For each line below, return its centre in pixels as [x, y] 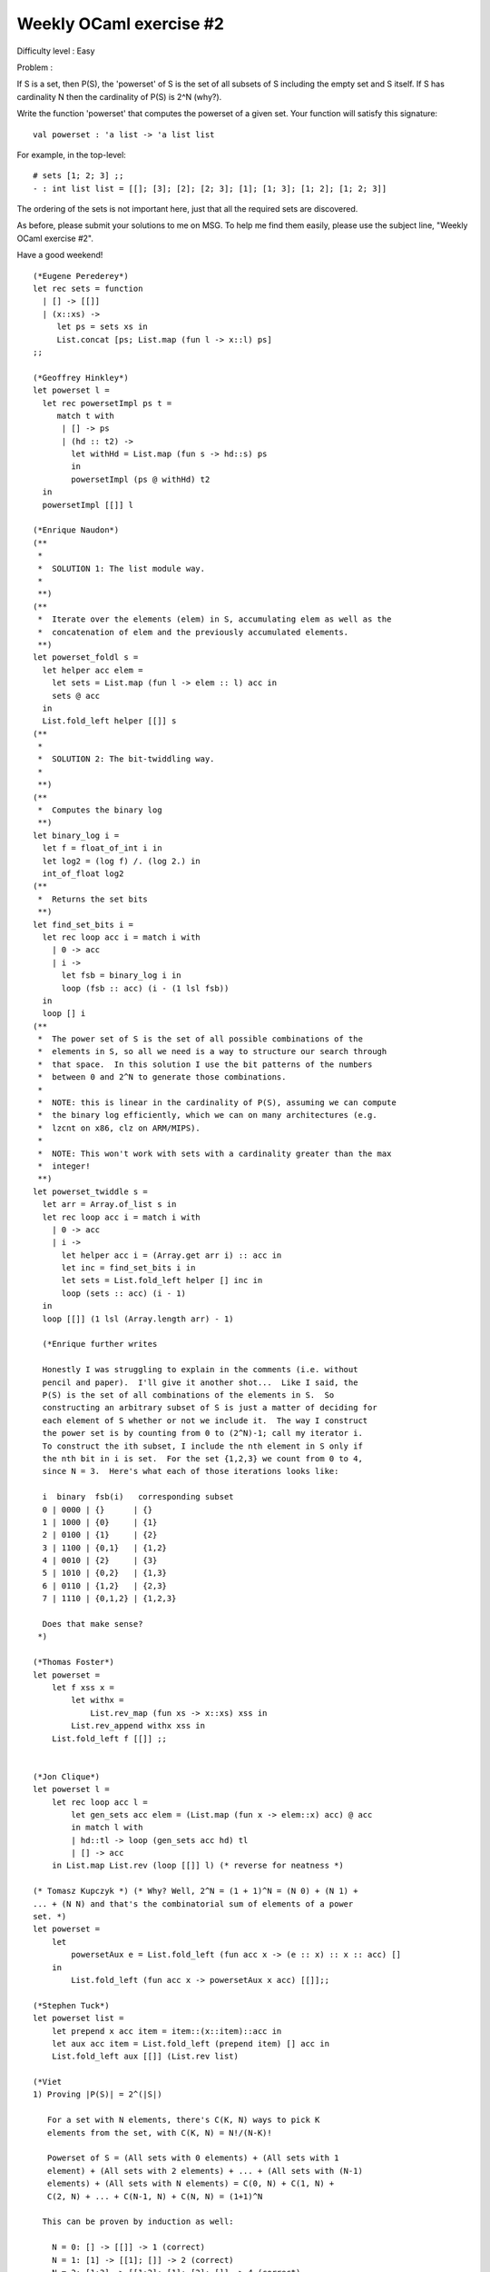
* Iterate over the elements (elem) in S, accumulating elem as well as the [215, 619]
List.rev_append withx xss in [138, 1726]
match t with [86, 415]
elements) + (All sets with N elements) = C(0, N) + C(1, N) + [191, 2184]
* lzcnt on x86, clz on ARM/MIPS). [119, 1128]
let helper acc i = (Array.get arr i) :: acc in [171, 1255]
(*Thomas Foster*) [74, 1662]
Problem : [35, 67]
